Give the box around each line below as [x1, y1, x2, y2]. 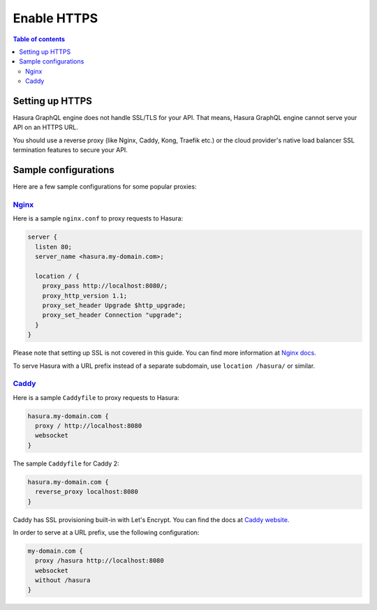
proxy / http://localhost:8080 [35, 422, 142, 430]
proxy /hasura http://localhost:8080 [35, 557, 164, 565]
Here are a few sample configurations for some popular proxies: [13, 182, 197, 191]
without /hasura [35, 576, 91, 584]
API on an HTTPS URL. [13, 123, 78, 132]
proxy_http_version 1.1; [42, 292, 128, 299]
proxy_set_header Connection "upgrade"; [42, 311, 183, 319]
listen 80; [35, 243, 73, 251]
